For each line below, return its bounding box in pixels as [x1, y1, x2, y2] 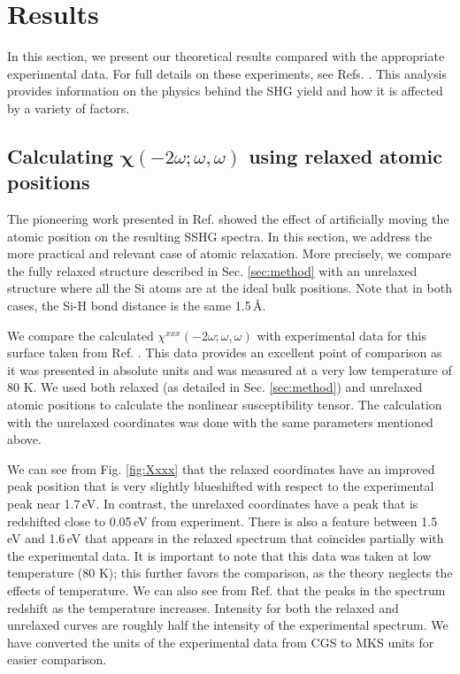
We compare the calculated [7, 326, 154, 344]
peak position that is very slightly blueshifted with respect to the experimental [7, 477, 434, 495]
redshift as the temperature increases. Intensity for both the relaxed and [7, 598, 399, 617]
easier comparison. [7, 650, 107, 669]
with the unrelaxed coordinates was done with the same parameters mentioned [7, 412, 433, 431]
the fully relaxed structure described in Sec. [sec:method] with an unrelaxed [7, 261, 418, 280]
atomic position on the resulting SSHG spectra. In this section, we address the [7, 226, 433, 245]
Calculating [7, 142, 114, 169]
